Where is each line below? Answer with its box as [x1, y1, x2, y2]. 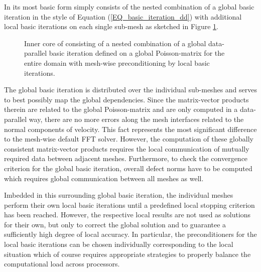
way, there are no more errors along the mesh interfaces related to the [29, 113, 244, 124]
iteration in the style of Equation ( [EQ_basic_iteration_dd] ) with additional [4, 11, 242, 22]
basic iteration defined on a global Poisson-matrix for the [49, 48, 225, 58]
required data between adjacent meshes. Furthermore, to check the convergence [4, 153, 248, 164]
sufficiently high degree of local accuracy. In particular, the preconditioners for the [4, 229, 257, 239]
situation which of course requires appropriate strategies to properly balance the [4, 248, 251, 259]
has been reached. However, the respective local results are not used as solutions [4, 209, 251, 220]
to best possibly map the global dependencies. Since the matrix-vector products [4, 94, 249, 104]
